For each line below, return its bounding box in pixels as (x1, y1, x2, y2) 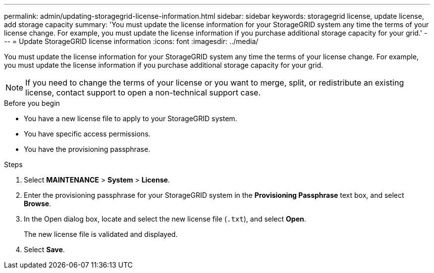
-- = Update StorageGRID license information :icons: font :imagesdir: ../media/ (4, 37, 259, 45)
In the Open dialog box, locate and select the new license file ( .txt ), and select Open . (24, 215, 306, 223)
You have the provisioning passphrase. (24, 145, 151, 153)
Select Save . (24, 245, 65, 254)
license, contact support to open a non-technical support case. (25, 88, 261, 97)
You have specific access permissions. (24, 130, 151, 138)
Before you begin (4, 99, 60, 107)
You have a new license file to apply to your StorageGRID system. (24, 114, 237, 123)
